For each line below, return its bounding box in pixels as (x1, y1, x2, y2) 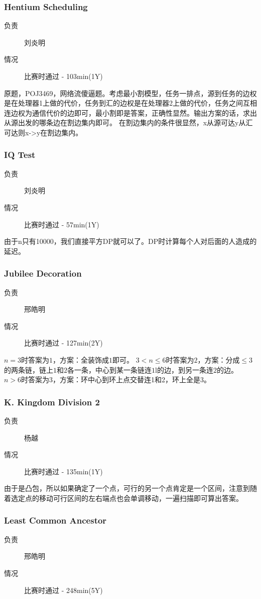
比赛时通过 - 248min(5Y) (24, 584, 103, 595)
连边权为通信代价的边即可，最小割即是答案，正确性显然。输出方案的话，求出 (4, 107, 257, 118)
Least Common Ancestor (4, 514, 107, 527)
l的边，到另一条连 (155, 364, 213, 375)
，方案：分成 (197, 354, 240, 365)
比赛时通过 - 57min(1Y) (24, 219, 99, 229)
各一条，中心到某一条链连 (67, 364, 152, 375)
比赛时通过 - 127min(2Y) (24, 337, 103, 348)
